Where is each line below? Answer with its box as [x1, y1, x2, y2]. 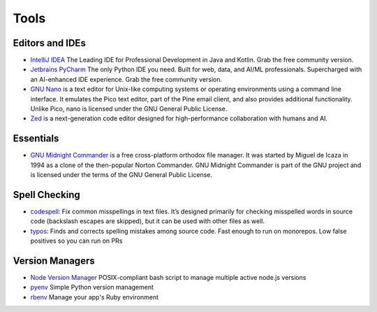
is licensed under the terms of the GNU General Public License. [30, 171, 213, 179]
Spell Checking [13, 189, 80, 201]
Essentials [13, 133, 59, 145]
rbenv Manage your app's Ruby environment [30, 292, 159, 301]
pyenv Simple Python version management [30, 283, 154, 292]
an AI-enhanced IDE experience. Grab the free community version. [30, 75, 223, 83]
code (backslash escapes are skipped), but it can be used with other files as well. [30, 217, 265, 225]
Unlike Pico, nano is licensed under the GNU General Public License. [30, 105, 228, 113]
